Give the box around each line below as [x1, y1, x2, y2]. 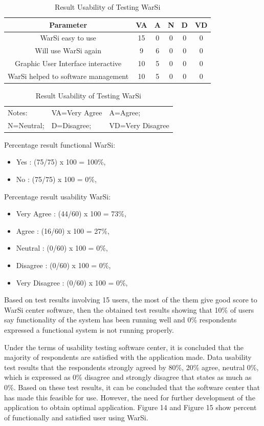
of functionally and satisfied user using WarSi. [4, 412, 148, 422]
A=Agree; [109, 107, 141, 117]
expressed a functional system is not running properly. [4, 324, 174, 335]
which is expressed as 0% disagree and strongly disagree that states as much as [4, 372, 252, 382]
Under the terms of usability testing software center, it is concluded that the [4, 341, 244, 352]
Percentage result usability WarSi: [4, 191, 111, 201]
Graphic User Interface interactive [14, 58, 122, 69]
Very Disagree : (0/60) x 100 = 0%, [16, 277, 128, 288]
